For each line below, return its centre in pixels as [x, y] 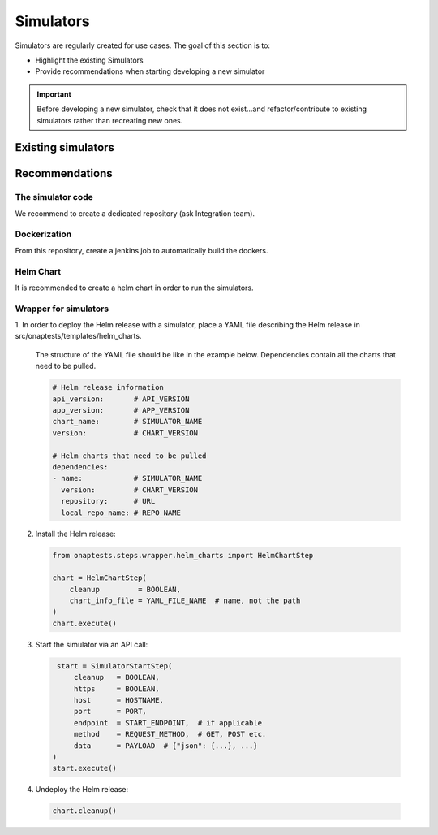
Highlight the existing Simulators [89, 60]
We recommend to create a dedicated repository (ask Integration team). [135, 213]
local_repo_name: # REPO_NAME [121, 513]
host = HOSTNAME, [118, 700]
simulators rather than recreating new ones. [110, 120]
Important [54, 94]
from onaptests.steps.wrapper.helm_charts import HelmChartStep [183, 555]
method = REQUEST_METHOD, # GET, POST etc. [170, 734]
